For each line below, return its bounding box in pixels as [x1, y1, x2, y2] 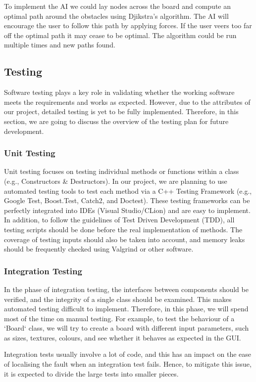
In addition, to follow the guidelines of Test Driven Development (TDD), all [4, 214, 235, 225]
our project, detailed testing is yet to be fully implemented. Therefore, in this [4, 106, 239, 117]
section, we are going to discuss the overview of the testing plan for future [4, 116, 229, 126]
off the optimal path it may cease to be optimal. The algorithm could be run [4, 30, 237, 40]
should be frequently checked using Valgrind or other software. [4, 244, 194, 254]
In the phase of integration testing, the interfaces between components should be [4, 284, 249, 294]
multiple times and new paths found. [4, 40, 115, 50]
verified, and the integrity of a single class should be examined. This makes [4, 294, 232, 304]
